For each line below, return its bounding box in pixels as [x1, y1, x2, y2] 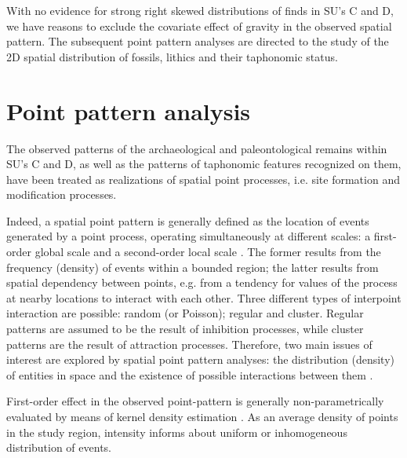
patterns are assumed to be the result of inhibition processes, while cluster [6, 321, 364, 337]
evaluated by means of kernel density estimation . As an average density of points [6, 409, 398, 424]
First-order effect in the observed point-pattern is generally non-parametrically [6, 393, 384, 409]
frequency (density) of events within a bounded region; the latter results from [6, 258, 379, 275]
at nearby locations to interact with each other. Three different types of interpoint [6, 289, 402, 306]
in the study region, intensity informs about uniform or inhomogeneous [6, 423, 347, 440]
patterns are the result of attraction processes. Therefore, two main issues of [6, 335, 372, 352]
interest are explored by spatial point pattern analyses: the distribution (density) [6, 351, 394, 368]
